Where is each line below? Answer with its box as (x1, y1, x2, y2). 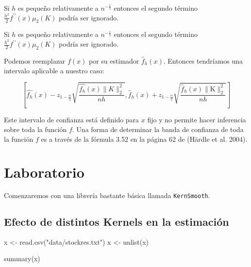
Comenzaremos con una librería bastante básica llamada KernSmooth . (4, 190, 210, 200)
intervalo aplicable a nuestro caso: (4, 65, 104, 75)
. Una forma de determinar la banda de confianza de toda (72, 124, 244, 134)
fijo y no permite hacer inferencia (147, 115, 246, 125)
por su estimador (89, 55, 139, 66)
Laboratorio (4, 162, 84, 182)
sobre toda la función (4, 124, 67, 134)
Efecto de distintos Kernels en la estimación (4, 214, 229, 229)
